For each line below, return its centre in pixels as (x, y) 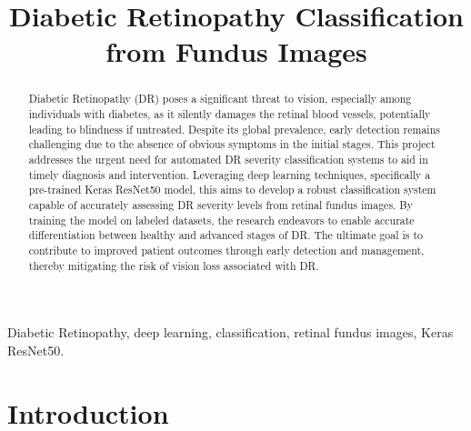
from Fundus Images (236, 51)
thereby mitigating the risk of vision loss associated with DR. (174, 265)
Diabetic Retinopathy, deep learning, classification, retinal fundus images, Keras (230, 332)
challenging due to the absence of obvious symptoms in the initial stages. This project (232, 144)
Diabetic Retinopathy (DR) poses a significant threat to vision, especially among (220, 99)
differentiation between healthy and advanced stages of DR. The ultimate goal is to (226, 235)
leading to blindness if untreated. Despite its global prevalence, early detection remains (234, 129)
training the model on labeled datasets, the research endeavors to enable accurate (221, 220)
